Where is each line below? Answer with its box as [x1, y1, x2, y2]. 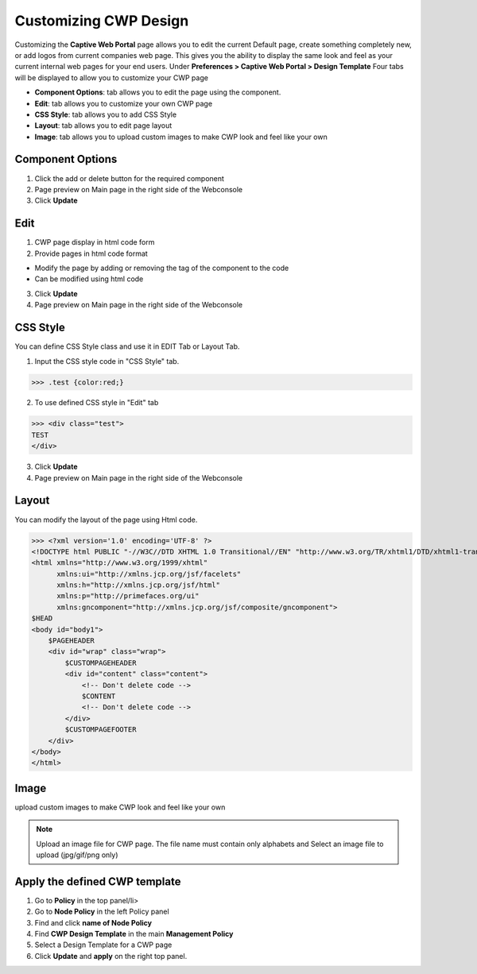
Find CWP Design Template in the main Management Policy [34, 930, 234, 939]
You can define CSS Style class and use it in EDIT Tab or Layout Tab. [14, 342, 240, 351]
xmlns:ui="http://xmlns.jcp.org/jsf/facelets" [56, 569, 242, 578]
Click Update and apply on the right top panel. [34, 951, 188, 960]
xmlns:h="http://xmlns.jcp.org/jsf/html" [56, 581, 220, 589]
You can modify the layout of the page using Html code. [14, 515, 198, 524]
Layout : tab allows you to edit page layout [34, 121, 173, 130]
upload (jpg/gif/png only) [36, 850, 118, 860]
